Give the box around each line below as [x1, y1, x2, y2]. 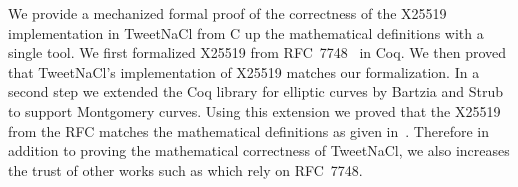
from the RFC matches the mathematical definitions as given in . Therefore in [8, 120, 489, 141]
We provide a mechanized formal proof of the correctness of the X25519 [8, 3, 447, 23]
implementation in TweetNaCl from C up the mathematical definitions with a [8, 22, 484, 43]
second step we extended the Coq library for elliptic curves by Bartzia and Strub [8, 81, 503, 102]
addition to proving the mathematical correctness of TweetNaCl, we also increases [8, 140, 510, 161]
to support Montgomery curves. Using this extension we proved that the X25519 [8, 100, 501, 121]
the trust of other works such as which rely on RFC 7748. [8, 159, 363, 180]
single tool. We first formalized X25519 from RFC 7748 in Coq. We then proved [8, 42, 507, 63]
